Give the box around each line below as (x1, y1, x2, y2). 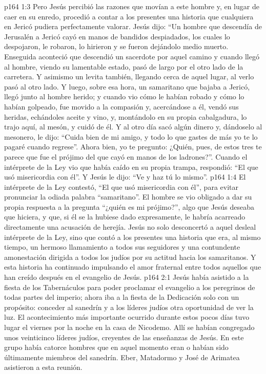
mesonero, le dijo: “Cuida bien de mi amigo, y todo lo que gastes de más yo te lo (4, 131, 258, 142)
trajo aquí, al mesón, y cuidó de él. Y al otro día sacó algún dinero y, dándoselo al (4, 121, 262, 132)
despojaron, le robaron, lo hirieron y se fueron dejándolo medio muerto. (4, 41, 229, 52)
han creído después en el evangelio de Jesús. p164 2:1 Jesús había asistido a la (4, 272, 249, 282)
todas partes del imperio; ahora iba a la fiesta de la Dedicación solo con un (4, 292, 239, 302)
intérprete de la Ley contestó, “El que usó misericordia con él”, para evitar (4, 181, 238, 192)
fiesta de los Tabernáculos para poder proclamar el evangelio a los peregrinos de (4, 281, 255, 292)
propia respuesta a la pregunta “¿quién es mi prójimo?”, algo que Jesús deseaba (4, 201, 255, 212)
